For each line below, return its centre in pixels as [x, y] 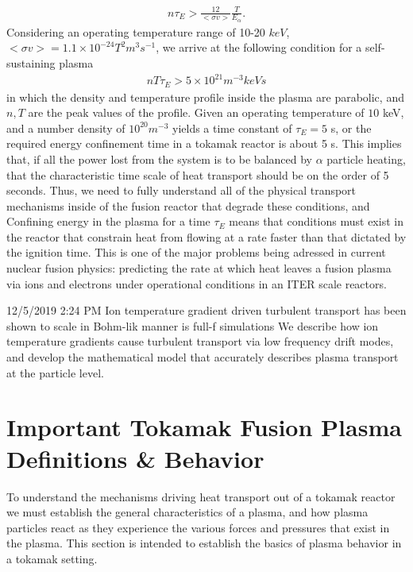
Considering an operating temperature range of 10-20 [136, 31]
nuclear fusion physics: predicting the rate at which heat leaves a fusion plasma [199, 268]
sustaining [31, 62]
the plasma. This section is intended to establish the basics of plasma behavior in [204, 543]
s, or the [351, 128]
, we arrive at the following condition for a [259, 47]
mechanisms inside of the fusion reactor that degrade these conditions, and [188, 205]
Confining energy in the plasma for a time [108, 221]
